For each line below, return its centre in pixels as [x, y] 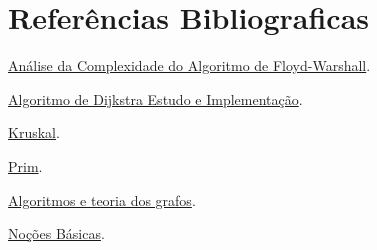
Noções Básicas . [56, 233]
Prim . [25, 165]
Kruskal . [34, 132]
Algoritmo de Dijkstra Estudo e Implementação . [155, 98]
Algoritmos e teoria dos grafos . [102, 199]
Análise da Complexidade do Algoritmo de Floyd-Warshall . [189, 65]
